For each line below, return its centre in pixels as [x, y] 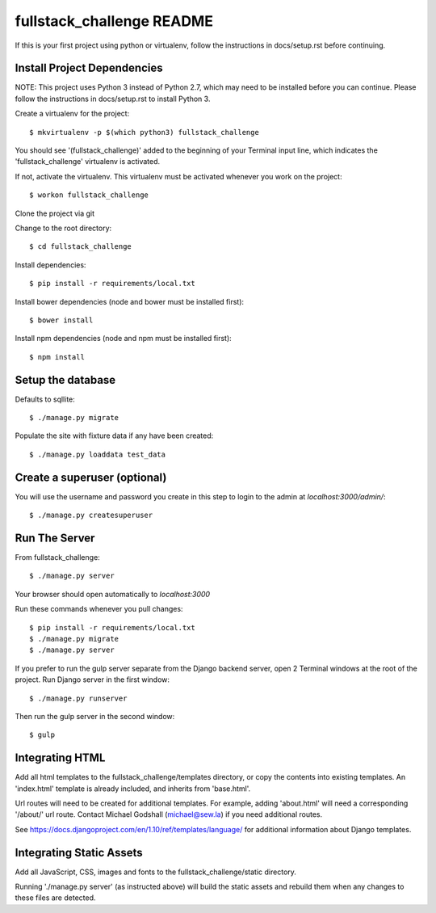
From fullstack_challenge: [57, 557]
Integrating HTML [60, 758]
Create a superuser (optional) [91, 477]
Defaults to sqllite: [45, 399]
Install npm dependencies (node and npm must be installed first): [123, 339]
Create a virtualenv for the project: [72, 114]
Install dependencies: [50, 265]
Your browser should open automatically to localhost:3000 [112, 594]
